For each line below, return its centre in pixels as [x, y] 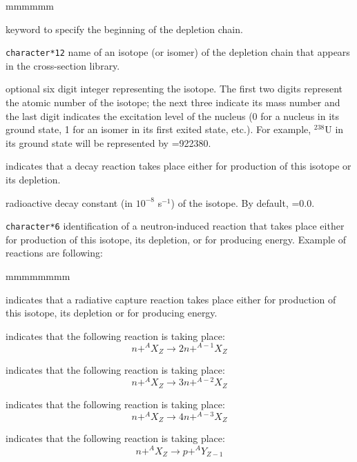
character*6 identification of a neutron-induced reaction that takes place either [175, 226]
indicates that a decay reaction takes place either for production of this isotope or [178, 166]
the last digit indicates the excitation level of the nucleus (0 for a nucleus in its [173, 115]
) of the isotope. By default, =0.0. [243, 202]
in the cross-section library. [63, 65]
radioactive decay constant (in [69, 202]
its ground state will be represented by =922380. [108, 142]
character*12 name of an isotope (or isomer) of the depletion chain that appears [178, 52]
